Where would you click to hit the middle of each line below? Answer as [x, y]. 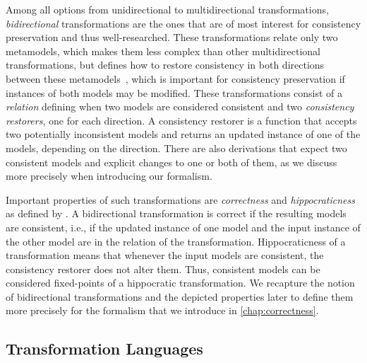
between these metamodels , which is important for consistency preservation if [175, 78]
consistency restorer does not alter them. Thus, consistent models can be [163, 269]
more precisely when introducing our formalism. [109, 176]
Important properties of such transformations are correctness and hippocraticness [180, 199]
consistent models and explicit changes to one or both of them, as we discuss [172, 162]
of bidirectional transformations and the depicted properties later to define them [180, 296]
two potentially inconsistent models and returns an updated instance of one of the [183, 134]
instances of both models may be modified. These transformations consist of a [174, 92]
